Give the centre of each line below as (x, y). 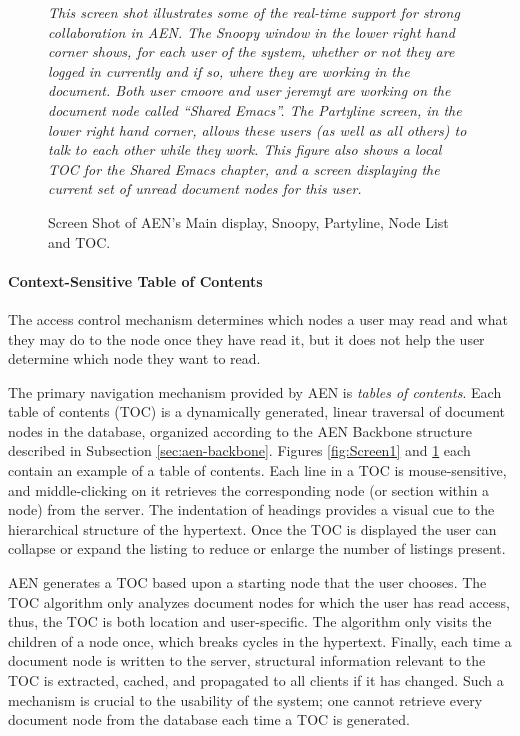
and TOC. (79, 241)
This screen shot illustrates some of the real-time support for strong (254, 12)
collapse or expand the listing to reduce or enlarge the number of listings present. (257, 548)
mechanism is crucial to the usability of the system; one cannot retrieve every (245, 699)
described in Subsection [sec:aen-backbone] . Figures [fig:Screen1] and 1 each (239, 450)
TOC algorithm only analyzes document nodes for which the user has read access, (259, 601)
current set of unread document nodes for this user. (205, 188)
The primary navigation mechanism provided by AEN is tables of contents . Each (255, 391)
